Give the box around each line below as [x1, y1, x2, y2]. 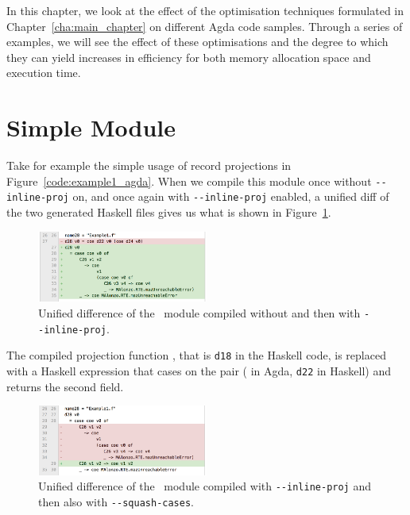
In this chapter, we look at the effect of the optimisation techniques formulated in [6, 2, 404, 18]
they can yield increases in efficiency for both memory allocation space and [6, 48, 371, 65]
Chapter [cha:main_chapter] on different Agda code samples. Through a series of [6, 17, 403, 34]
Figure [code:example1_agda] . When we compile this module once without [6, 172, 372, 189]
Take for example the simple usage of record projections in [6, 157, 292, 174]
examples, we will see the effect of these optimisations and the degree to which [6, 33, 389, 50]
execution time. [6, 64, 81, 81]
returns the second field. [6, 378, 124, 394]
